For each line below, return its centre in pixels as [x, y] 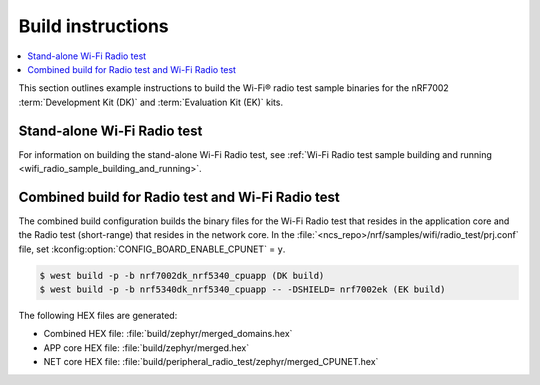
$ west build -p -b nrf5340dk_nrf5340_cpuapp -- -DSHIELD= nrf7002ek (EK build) [242, 289]
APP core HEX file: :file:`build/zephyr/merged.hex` [146, 347]
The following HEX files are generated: [98, 316]
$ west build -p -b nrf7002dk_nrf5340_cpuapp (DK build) [182, 275]
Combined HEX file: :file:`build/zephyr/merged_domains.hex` [168, 334]
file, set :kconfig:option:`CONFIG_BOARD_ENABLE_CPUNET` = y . [152, 249]
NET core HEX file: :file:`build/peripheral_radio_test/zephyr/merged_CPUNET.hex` [211, 362]
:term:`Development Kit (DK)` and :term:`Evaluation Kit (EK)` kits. [151, 102]
